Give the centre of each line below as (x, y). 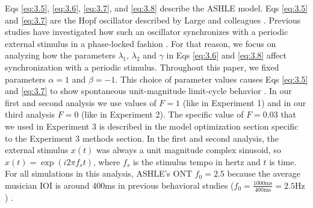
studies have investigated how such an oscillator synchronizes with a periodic (147, 32)
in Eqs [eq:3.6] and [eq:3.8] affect (226, 55)
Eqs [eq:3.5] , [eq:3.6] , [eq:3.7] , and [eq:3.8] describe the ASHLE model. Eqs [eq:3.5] (156, 8)
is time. (283, 161)
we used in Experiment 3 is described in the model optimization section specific (152, 126)
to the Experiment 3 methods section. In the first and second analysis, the (142, 138)
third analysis (30, 114)
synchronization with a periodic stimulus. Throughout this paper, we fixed (142, 67)
